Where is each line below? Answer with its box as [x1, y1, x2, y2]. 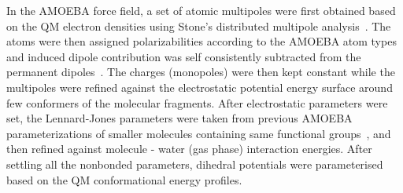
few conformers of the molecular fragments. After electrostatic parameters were [6, 94, 388, 111]
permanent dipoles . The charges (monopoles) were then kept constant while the [6, 64, 395, 80]
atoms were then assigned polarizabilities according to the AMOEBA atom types [6, 33, 397, 49]
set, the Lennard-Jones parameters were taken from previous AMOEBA [6, 110, 353, 126]
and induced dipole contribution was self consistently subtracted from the [6, 48, 361, 64]
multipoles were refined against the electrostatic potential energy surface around [6, 78, 393, 95]
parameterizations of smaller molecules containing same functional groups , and [6, 125, 391, 141]
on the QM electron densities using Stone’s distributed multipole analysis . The [6, 17, 391, 34]
